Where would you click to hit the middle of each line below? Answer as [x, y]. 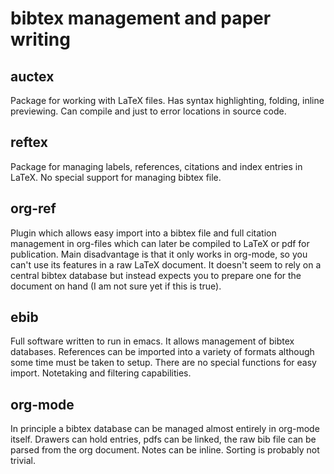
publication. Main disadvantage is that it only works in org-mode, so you [159, 254]
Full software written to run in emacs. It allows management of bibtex [152, 341]
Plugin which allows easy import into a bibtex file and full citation [143, 233]
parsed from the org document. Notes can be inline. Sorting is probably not [165, 450]
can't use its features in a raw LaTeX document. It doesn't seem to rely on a [166, 264]
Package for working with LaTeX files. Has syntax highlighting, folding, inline [167, 100]
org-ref [33, 208]
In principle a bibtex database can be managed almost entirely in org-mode [165, 429]
